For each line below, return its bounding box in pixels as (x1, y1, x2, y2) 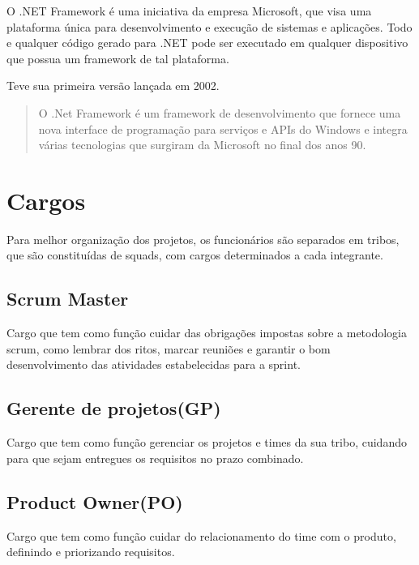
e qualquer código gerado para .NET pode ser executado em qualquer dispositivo (6, 34, 408, 51)
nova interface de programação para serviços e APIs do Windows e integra (38, 120, 408, 137)
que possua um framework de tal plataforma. (6, 49, 229, 66)
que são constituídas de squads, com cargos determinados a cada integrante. (6, 246, 383, 263)
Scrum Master (6, 286, 129, 311)
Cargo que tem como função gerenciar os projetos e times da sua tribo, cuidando (6, 434, 407, 451)
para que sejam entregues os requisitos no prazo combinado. (6, 449, 304, 466)
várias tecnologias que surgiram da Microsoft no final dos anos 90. (38, 136, 366, 153)
